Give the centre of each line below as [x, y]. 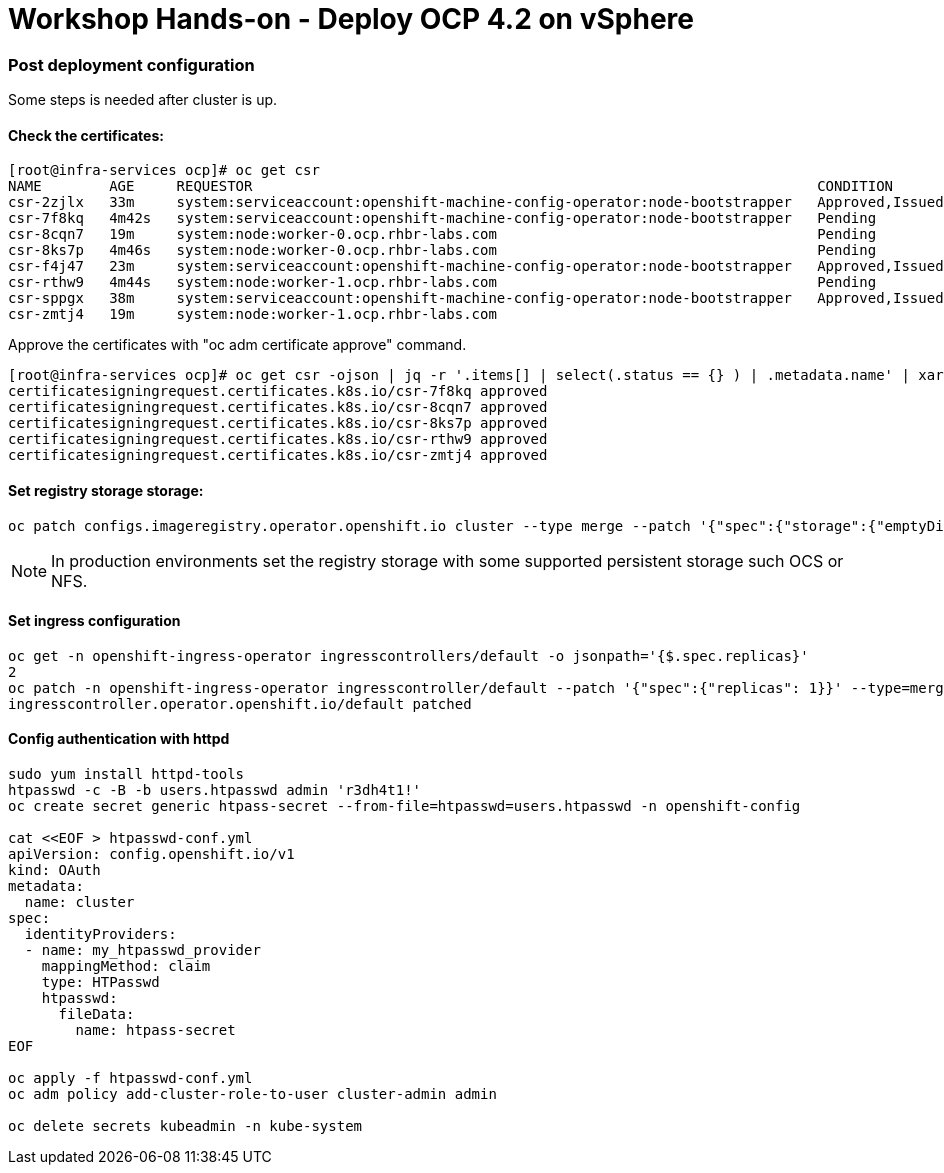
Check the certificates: [86, 135]
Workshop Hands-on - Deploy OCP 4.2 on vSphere [351, 19]
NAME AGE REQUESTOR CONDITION [451, 186]
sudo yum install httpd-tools [126, 774]
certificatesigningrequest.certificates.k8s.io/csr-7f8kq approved [278, 391]
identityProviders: [100, 934]
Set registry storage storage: [106, 490]
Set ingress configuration [94, 621]
